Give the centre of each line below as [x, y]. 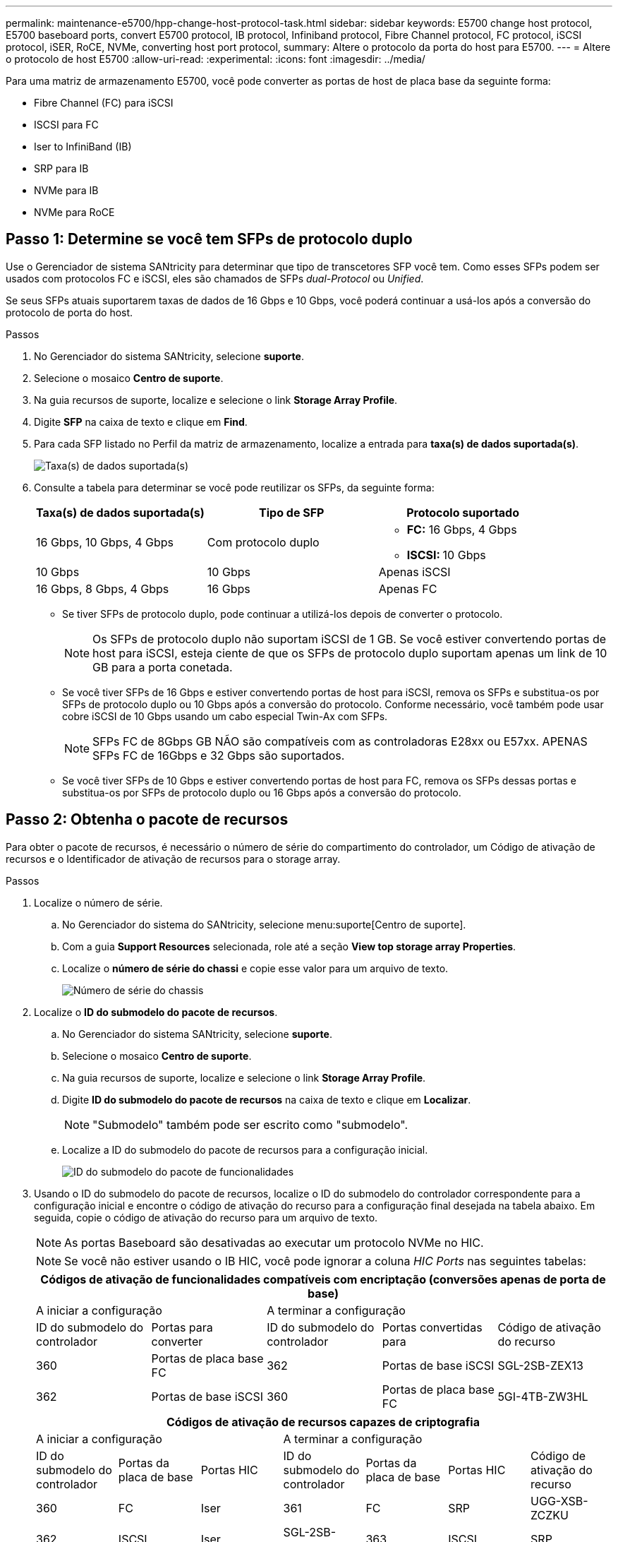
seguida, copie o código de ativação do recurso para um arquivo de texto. [206, 1217]
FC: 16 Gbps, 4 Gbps [462, 529]
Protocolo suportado [463, 512]
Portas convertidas [432, 1327]
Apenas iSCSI [414, 572]
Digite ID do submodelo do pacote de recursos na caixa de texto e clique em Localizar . [267, 1099]
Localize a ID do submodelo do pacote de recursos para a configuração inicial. [245, 1149]
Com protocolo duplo [263, 542]
